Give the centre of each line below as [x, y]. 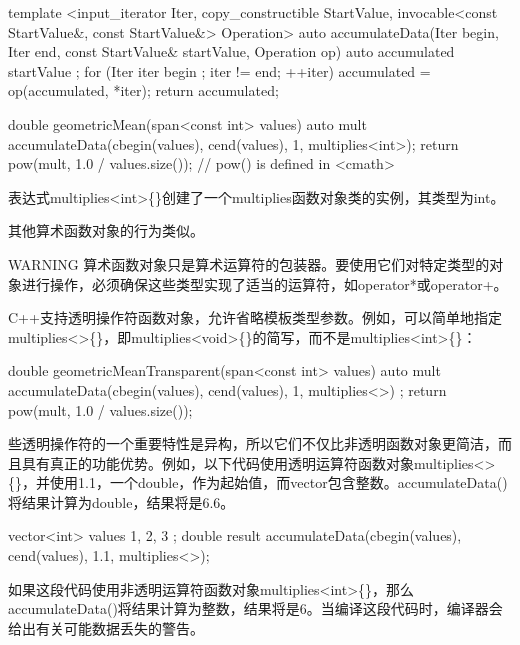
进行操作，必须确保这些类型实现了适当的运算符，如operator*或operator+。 [264, 283]
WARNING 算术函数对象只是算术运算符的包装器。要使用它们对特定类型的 [249, 263]
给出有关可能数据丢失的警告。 [106, 627]
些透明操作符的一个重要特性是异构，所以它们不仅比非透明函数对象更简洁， [253, 443]
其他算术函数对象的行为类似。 [106, 230]
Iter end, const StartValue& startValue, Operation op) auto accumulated [231, 51]
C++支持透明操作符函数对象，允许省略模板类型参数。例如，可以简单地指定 [255, 317]
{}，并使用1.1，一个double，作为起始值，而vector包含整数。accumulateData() [258, 482]
